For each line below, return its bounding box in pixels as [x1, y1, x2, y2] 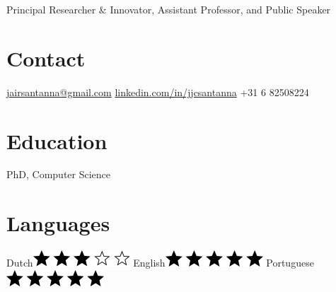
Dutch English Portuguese [6, 255, 314, 270]
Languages [6, 209, 110, 238]
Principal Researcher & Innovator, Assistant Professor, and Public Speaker [6, 2, 331, 16]
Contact [6, 43, 86, 72]
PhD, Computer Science [6, 167, 111, 182]
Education [6, 126, 108, 155]
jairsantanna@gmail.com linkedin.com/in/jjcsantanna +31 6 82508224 [6, 84, 309, 99]
